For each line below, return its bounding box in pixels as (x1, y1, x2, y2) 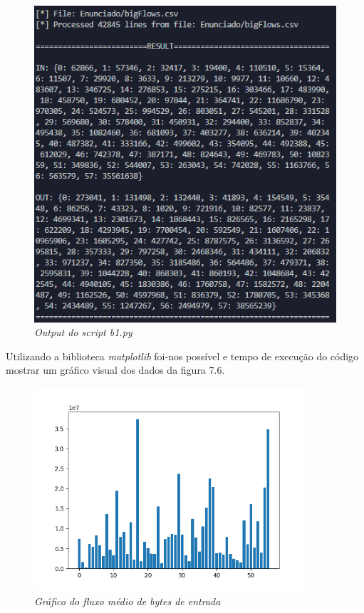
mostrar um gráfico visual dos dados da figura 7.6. (6, 362, 225, 377)
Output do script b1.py (34, 325, 132, 340)
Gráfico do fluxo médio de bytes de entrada (34, 593, 221, 608)
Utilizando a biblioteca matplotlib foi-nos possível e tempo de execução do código (6, 348, 359, 363)
